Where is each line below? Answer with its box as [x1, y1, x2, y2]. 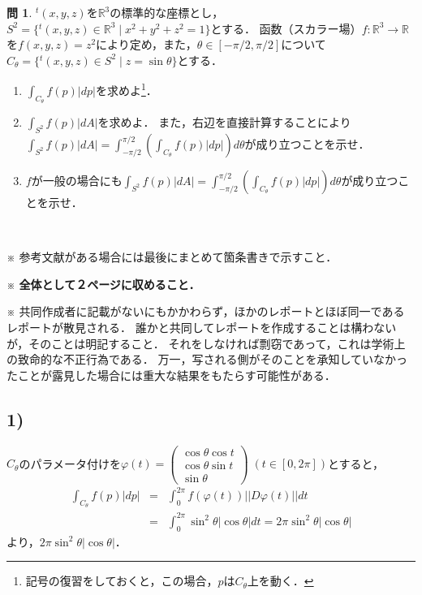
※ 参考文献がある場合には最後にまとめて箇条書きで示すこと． [6, 248, 338, 265]
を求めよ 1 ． [95, 80, 157, 99]
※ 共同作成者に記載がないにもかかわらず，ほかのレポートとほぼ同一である [6, 303, 405, 320]
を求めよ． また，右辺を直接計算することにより [97, 114, 351, 131]
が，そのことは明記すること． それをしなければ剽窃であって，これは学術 [6, 334, 394, 351]
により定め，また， [96, 36, 197, 53]
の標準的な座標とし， [110, 4, 224, 20]
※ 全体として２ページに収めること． [6, 275, 200, 292]
